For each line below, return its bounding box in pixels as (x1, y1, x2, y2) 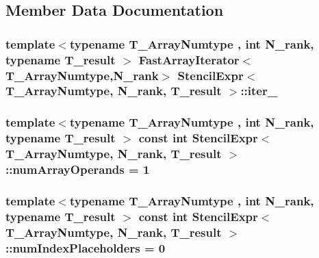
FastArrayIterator (138, 51, 240, 68)
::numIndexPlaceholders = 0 (5, 239, 166, 256)
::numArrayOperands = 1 (5, 161, 150, 178)
